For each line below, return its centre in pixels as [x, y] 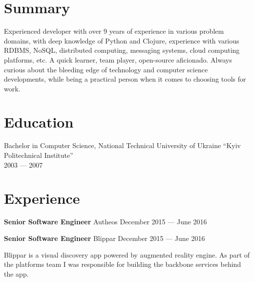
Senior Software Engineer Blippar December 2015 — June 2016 [105, 238]
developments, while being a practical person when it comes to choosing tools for [125, 79]
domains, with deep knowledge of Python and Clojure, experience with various [122, 40]
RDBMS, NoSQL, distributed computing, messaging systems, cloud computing [122, 50]
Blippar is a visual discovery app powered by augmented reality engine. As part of [127, 254]
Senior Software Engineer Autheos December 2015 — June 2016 [106, 222]
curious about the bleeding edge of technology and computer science [106, 69]
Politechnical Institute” [39, 155]
